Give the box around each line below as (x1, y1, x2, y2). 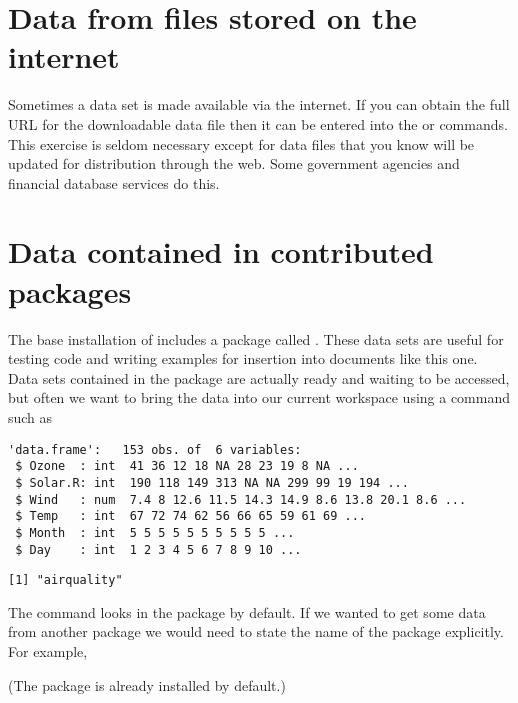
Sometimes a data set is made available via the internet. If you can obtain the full (8, 94, 510, 115)
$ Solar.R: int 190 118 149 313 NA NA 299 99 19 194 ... (15, 475, 409, 490)
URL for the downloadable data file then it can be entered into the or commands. (8, 113, 508, 134)
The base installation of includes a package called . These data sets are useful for (8, 328, 504, 349)
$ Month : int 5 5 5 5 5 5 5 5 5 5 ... (15, 525, 295, 540)
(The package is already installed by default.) (8, 674, 286, 695)
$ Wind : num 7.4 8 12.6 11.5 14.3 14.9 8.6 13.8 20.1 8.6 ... (15, 492, 467, 507)
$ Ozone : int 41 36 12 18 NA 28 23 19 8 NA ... (15, 459, 359, 474)
